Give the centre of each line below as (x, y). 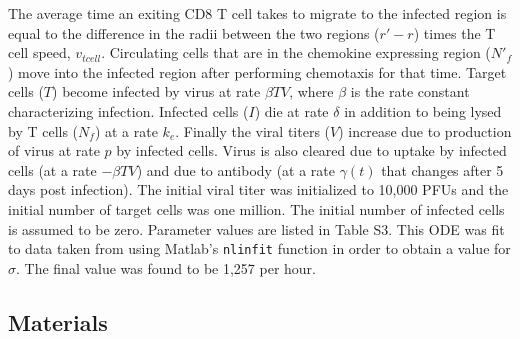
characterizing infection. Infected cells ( (128, 110)
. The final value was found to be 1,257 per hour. (166, 267)
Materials (58, 321)
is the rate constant (410, 91)
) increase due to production (425, 130)
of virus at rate (54, 150)
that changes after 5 (442, 169)
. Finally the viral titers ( (253, 130)
